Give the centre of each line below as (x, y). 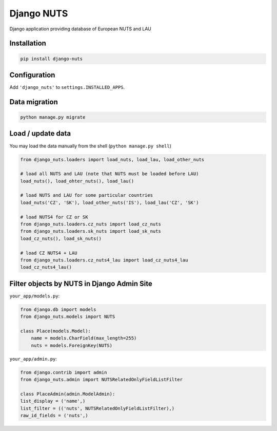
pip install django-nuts (52, 59)
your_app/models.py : (35, 296)
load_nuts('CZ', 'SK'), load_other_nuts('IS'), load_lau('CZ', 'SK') (110, 202)
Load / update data (40, 134)
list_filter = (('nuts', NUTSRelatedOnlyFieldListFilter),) (97, 408)
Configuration (32, 75)
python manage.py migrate (53, 117)
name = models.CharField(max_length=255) (84, 338)
